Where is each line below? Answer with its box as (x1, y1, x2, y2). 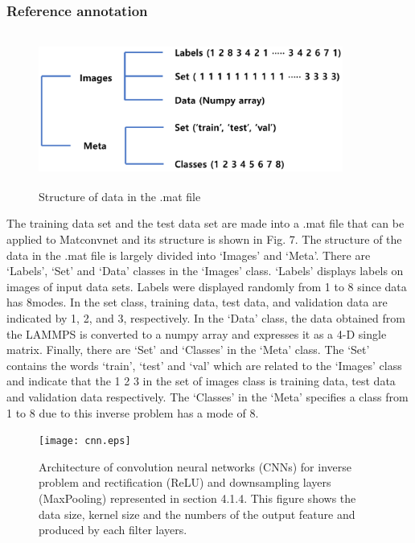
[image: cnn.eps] (39, 435, 131, 447)
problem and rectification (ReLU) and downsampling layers (39, 474, 331, 491)
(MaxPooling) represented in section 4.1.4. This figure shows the (39, 489, 356, 506)
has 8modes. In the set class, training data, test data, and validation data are (6, 294, 388, 311)
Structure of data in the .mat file (39, 187, 201, 204)
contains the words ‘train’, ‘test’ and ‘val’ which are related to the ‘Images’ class (6, 356, 402, 373)
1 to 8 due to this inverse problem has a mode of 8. (6, 404, 259, 421)
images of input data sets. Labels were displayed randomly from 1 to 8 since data (6, 278, 407, 294)
